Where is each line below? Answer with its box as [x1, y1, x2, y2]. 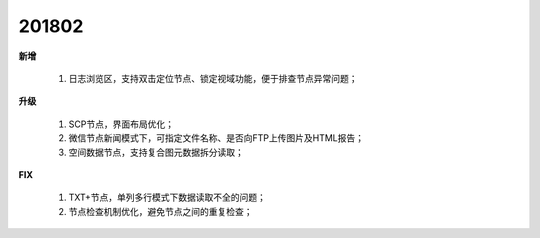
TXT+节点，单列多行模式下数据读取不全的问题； [68, 191, 267, 204]
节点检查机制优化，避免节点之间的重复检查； [68, 205, 253, 217]
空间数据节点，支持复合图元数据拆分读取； [68, 146, 244, 158]
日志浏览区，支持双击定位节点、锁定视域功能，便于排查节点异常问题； [68, 72, 358, 84]
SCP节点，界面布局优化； [68, 118, 175, 130]
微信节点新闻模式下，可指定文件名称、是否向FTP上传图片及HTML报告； [68, 132, 365, 144]
